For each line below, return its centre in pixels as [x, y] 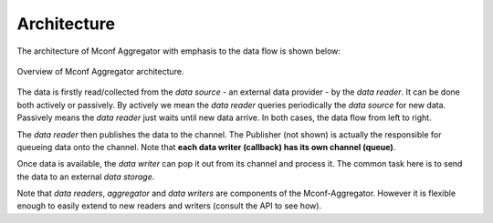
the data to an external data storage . [86, 177]
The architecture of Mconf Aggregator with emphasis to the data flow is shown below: [179, 51]
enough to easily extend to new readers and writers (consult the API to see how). [169, 206]
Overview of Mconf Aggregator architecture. [100, 71]
